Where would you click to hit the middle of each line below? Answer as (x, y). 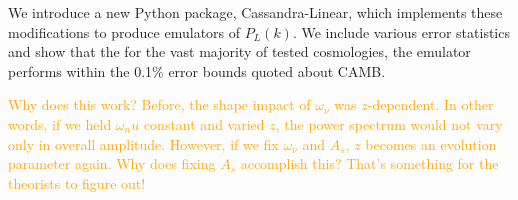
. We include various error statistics (401, 31)
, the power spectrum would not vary (389, 123)
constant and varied (204, 123)
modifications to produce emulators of (124, 31)
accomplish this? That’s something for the (369, 163)
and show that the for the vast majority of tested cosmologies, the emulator (239, 51)
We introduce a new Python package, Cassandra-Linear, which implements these (255, 12)
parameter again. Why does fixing (112, 163)
